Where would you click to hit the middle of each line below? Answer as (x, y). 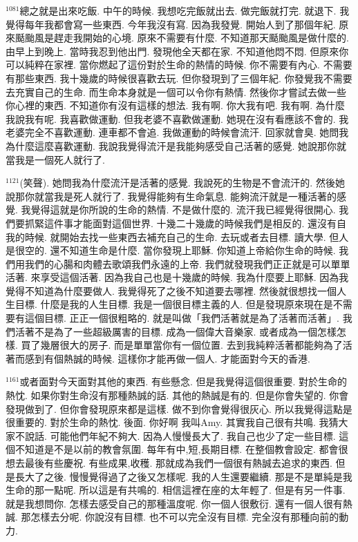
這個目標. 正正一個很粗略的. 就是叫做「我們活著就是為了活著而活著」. (182, 318)
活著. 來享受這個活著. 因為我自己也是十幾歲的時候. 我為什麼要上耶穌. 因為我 (177, 277)
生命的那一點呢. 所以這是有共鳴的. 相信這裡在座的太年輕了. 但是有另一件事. (176, 490)
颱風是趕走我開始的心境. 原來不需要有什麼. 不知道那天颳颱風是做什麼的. (187, 38)
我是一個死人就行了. (60, 159)
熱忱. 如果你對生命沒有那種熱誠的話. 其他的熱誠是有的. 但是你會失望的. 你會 (177, 395)
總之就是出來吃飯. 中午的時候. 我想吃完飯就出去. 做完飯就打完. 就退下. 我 (185, 10)
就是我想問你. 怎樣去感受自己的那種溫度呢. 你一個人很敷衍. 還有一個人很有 (174, 503)
